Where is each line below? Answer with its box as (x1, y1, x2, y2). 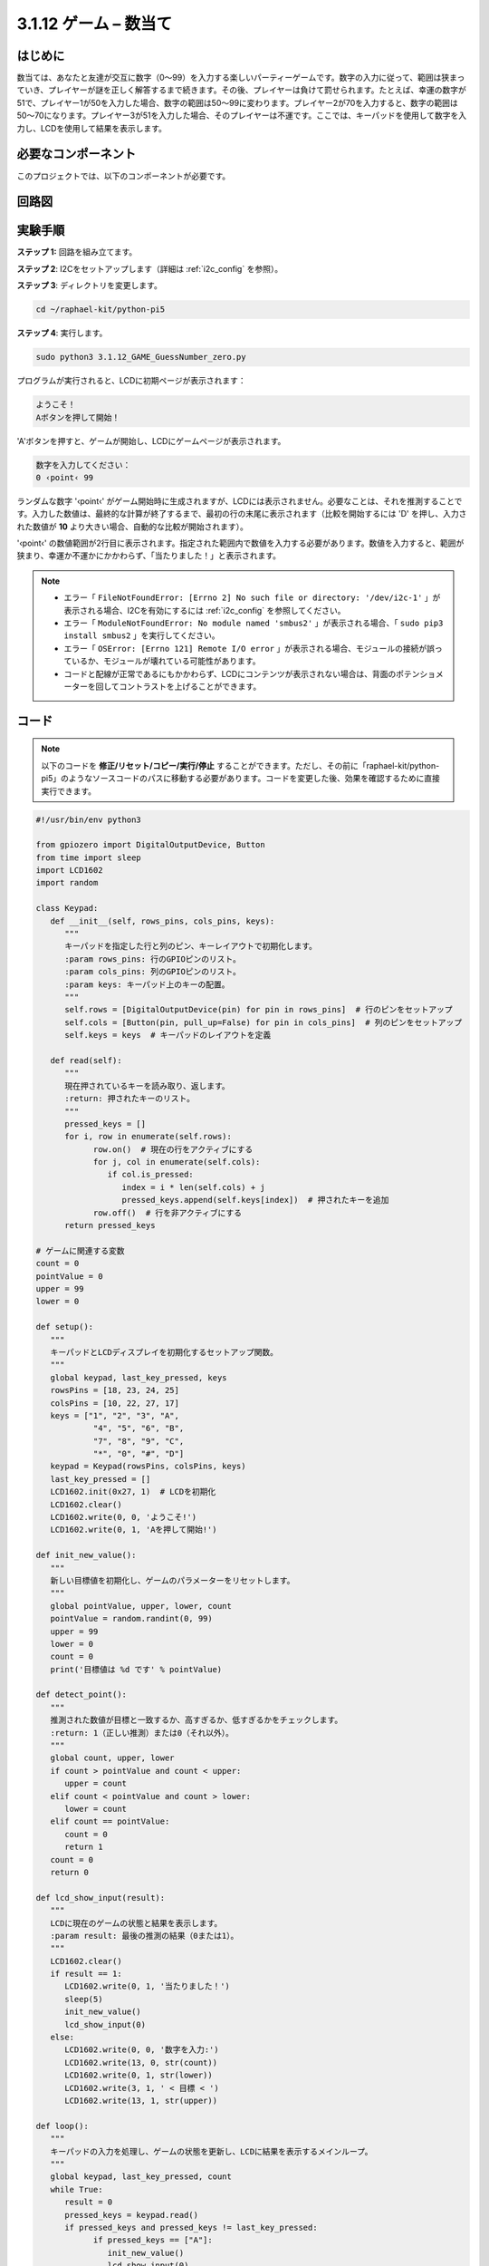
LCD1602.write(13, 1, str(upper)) (64, 2095, 217, 2106)
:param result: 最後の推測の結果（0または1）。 (50, 1931, 239, 1941)
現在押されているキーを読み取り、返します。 (64, 1080, 230, 1091)
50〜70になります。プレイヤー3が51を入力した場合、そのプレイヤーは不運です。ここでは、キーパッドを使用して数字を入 (16, 110, 467, 121)
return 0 (50, 1867, 90, 1877)
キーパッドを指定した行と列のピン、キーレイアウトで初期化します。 (64, 941, 317, 952)
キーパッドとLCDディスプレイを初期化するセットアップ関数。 (50, 1347, 279, 1357)
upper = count (64, 1778, 127, 1789)
